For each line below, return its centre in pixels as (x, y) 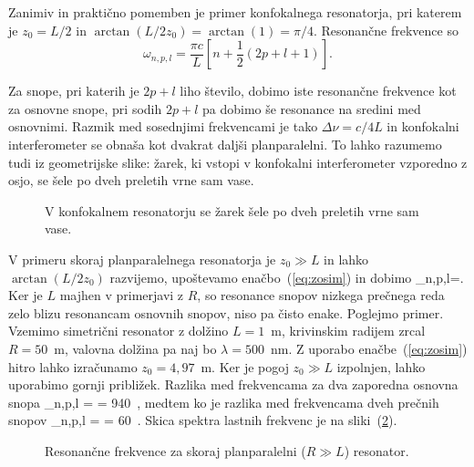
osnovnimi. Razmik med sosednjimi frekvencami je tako (163, 126)
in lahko (346, 259)
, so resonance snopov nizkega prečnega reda (321, 295)
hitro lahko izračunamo (73, 366)
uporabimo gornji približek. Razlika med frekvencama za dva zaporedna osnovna (233, 384)
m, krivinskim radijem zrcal (348, 331)
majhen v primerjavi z (122, 295)
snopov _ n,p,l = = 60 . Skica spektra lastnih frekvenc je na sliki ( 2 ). (203, 420)
